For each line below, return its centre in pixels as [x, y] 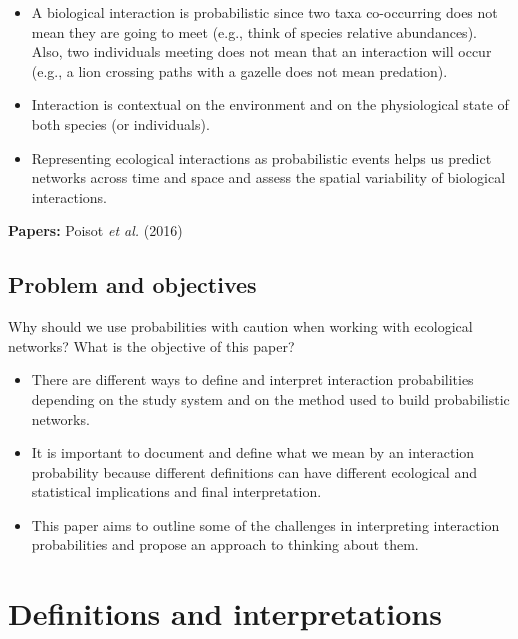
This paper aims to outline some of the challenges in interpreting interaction [265, 524]
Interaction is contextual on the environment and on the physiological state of [270, 104]
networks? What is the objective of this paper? [151, 345]
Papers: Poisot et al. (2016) [95, 230]
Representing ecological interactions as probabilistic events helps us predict [261, 157]
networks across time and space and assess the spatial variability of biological [268, 177]
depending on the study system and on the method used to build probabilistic [270, 398]
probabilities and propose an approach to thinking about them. [225, 544]
